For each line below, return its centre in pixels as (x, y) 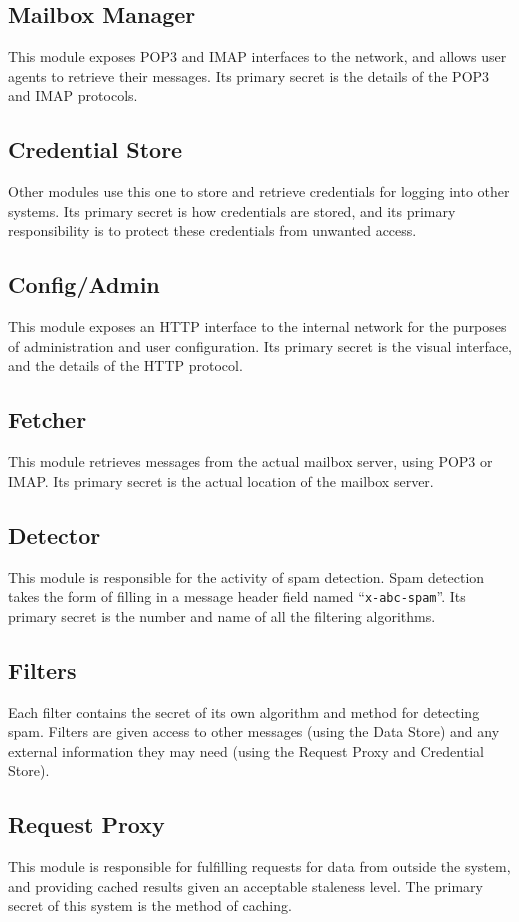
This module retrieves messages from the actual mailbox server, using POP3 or (250, 461)
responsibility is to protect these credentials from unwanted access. (212, 230)
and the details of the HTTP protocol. (125, 365)
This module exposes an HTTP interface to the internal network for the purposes (257, 326)
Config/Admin (84, 284)
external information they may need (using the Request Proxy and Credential (246, 750)
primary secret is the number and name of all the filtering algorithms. (222, 615)
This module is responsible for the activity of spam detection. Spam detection (246, 576)
